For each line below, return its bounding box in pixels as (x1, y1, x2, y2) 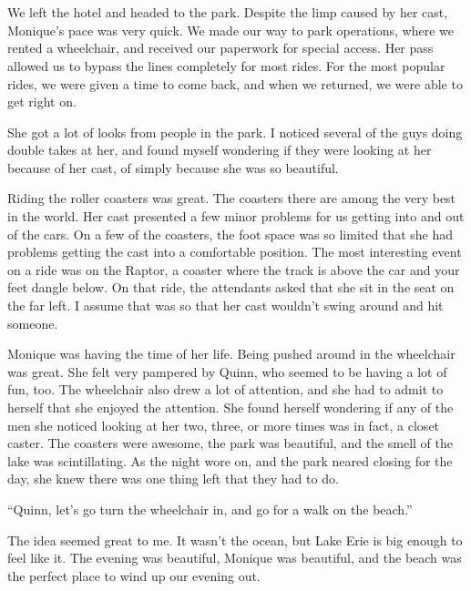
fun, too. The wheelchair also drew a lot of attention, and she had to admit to (7, 380, 444, 399)
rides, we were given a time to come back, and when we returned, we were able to (7, 74, 463, 93)
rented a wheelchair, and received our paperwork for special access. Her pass (7, 38, 434, 57)
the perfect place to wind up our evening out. (7, 566, 261, 585)
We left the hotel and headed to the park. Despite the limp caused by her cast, (7, 3, 448, 22)
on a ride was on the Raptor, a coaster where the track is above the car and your (7, 260, 460, 279)
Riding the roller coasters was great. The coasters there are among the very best (7, 189, 456, 208)
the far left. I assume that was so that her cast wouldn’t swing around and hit (7, 296, 444, 315)
